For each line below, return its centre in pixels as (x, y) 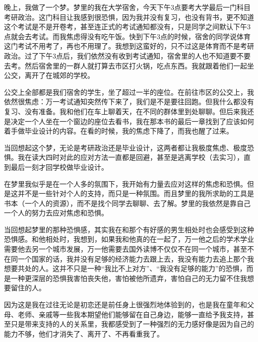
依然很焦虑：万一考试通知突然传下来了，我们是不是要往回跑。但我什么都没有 (129, 102)
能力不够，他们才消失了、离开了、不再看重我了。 (84, 333)
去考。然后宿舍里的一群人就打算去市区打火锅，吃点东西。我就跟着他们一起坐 (129, 65)
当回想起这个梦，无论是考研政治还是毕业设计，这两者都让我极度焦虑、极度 (126, 147)
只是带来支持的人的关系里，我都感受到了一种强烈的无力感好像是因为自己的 (132, 324)
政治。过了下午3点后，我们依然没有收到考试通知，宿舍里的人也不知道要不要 (127, 55)
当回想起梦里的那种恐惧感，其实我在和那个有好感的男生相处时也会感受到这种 (129, 229)
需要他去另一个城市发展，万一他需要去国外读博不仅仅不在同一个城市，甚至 (126, 249)
